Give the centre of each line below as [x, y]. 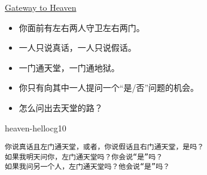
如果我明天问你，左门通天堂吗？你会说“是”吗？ [84, 157]
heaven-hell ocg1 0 [36, 128]
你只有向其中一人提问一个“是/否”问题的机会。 [109, 87]
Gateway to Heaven [41, 7]
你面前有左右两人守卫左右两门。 [82, 27]
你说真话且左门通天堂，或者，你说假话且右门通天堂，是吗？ [104, 147]
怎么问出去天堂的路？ [61, 107]
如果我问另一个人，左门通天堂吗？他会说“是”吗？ [87, 167]
